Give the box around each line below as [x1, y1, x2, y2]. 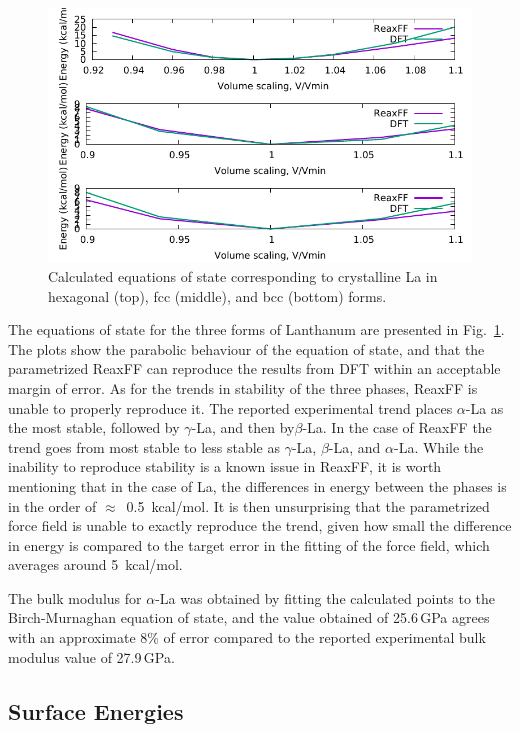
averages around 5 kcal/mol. [8, 554, 183, 575]
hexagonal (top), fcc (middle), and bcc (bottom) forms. [48, 285, 387, 306]
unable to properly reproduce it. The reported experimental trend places [8, 397, 453, 418]
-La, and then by [191, 417, 295, 438]
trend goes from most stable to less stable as [8, 436, 281, 457]
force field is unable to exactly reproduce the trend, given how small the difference [8, 515, 512, 536]
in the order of [8, 495, 97, 516]
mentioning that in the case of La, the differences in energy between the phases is [8, 475, 507, 496]
